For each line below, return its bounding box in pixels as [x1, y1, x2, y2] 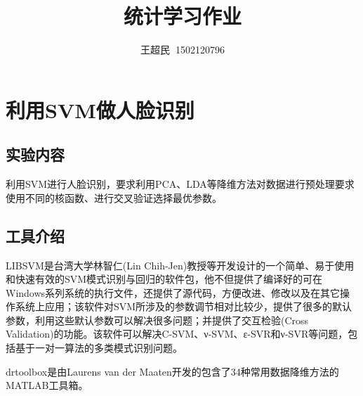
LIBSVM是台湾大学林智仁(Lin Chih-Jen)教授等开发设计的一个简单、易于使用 [6, 257, 355, 272]
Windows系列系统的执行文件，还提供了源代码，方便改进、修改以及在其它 [6, 285, 341, 300]
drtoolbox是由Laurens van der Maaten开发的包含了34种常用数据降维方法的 [6, 364, 339, 378]
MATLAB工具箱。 [6, 378, 88, 392]
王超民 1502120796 [140, 42, 225, 57]
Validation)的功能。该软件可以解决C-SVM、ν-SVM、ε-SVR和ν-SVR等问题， [6, 326, 348, 341]
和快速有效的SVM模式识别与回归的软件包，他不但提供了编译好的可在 [6, 272, 323, 286]
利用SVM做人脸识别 [6, 95, 194, 124]
